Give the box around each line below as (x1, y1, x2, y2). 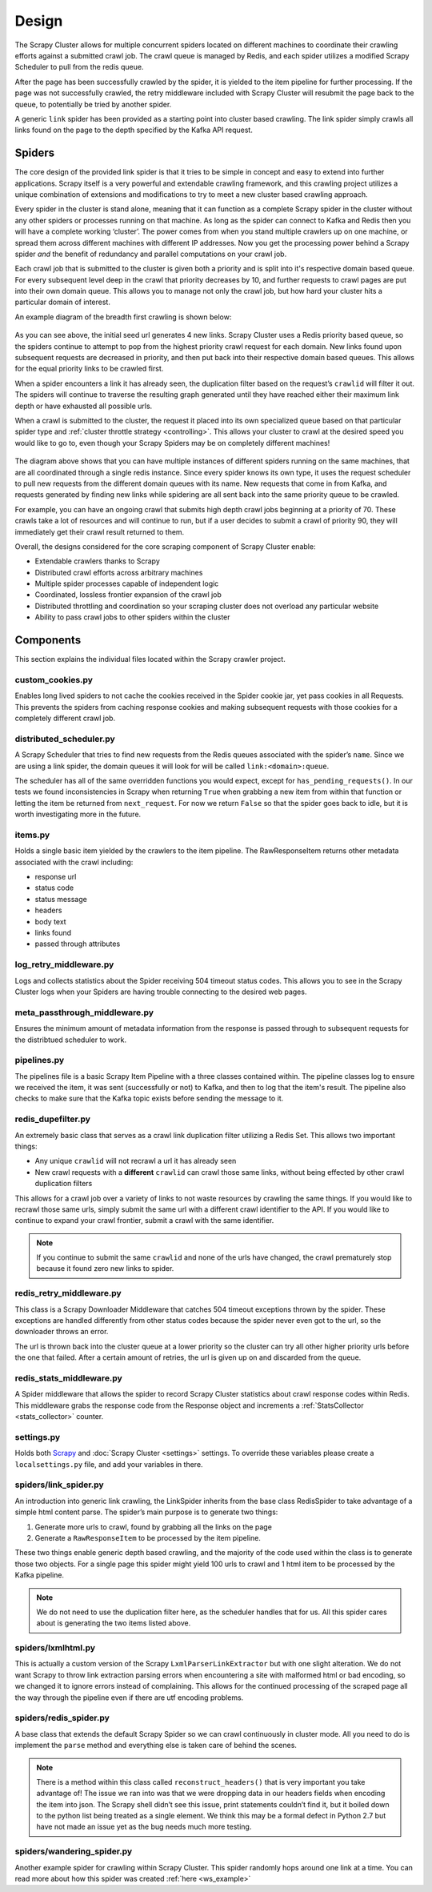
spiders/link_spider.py (14, 1479, 104, 1490)
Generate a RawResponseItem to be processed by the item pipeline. (34, 1533, 262, 1542)
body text (34, 916, 67, 926)
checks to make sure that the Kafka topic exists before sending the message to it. (14, 1093, 284, 1104)
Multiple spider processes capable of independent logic (34, 579, 219, 588)
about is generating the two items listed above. (36, 1618, 191, 1628)
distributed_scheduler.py (14, 733, 115, 744)
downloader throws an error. (14, 1327, 109, 1337)
